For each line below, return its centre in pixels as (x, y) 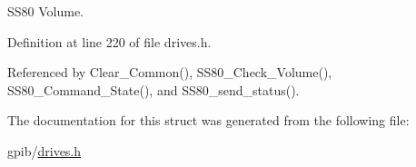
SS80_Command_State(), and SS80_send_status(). (154, 89)
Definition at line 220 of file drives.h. (109, 41)
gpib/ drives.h (45, 150)
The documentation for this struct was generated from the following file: (208, 120)
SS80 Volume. (46, 11)
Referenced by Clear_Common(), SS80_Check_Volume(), (170, 72)
